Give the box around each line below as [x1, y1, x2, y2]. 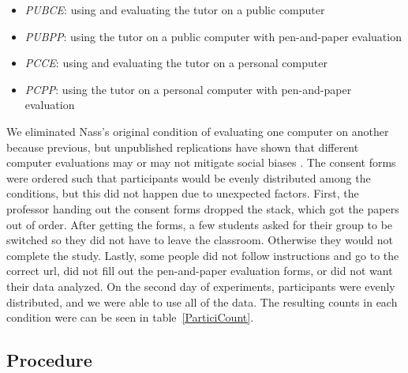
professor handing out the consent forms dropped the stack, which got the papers [6, 200, 399, 217]
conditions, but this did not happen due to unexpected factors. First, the [6, 185, 359, 202]
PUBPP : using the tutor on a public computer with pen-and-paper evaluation [24, 28, 402, 44]
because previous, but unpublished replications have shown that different [6, 138, 359, 155]
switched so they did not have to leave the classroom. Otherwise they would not [6, 232, 394, 248]
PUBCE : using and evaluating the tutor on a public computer [24, 2, 325, 17]
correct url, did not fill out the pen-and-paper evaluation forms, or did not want [6, 262, 393, 279]
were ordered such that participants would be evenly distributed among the [6, 169, 371, 186]
